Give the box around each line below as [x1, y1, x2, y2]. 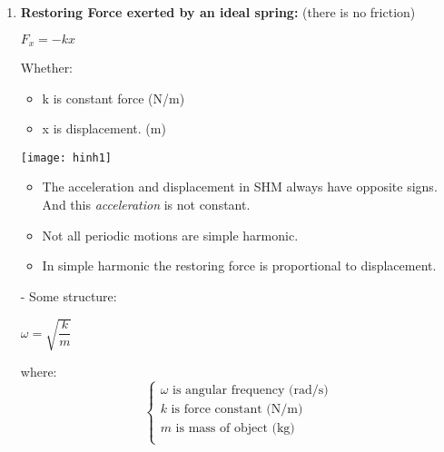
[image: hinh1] [20, 151, 113, 164]
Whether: [20, 58, 74, 77]
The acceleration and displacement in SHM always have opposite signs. [42, 177, 438, 196]
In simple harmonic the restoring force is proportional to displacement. [42, 256, 437, 275]
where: [20, 362, 57, 380]
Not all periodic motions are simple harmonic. [42, 225, 299, 244]
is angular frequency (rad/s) [173, 383, 329, 397]
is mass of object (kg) [175, 421, 295, 435]
